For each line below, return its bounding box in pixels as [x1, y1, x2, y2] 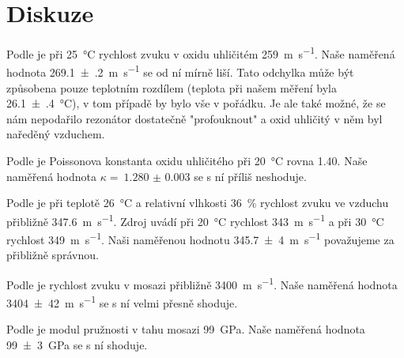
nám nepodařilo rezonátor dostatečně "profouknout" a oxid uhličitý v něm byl [6, 110, 383, 126]
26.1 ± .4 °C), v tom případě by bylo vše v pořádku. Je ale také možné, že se [6, 95, 386, 111]
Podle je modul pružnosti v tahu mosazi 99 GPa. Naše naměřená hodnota [6, 321, 365, 337]
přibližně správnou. [6, 247, 99, 263]
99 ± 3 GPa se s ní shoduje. [6, 336, 148, 352]
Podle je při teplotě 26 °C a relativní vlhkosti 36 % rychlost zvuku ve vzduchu [6, 194, 389, 211]
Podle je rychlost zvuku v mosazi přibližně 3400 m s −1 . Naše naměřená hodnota [6, 273, 398, 292]
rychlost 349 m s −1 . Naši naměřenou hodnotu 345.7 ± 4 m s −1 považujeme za [6, 229, 395, 247]
